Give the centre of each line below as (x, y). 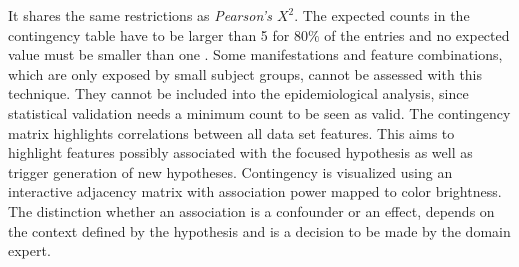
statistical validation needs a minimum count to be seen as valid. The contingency (259, 112)
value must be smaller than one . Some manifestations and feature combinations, (255, 54)
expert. (29, 250)
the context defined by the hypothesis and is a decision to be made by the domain (259, 230)
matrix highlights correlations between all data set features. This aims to (231, 132)
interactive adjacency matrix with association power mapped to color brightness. (255, 191)
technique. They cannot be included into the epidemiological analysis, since (238, 93)
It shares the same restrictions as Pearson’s (140, 15)
